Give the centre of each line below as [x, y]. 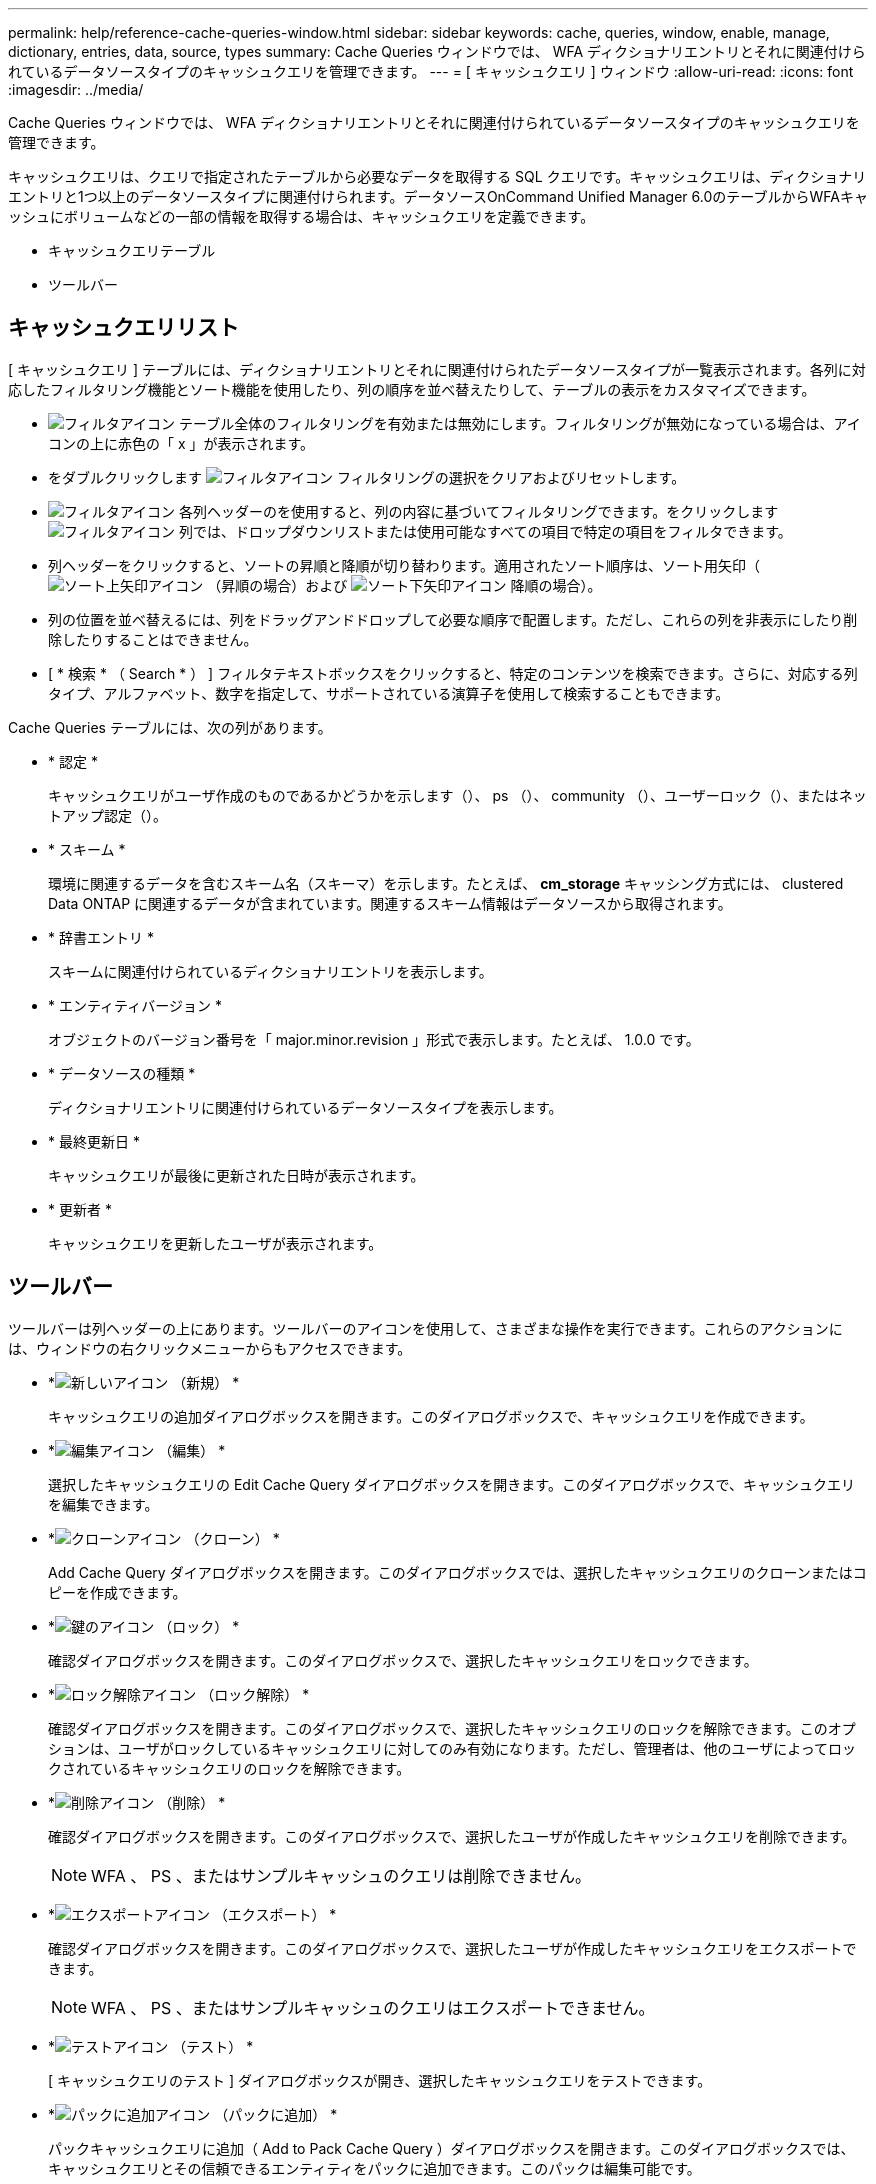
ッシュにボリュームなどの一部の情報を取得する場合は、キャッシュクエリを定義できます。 [301, 216]
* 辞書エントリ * [101, 937]
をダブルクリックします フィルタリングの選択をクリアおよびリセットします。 [367, 477]
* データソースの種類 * [122, 1073]
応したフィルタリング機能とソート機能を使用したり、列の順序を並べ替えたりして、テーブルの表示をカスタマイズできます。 [412, 389]
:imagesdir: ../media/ [76, 89]
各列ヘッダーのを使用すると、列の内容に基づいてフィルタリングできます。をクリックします [478, 511]
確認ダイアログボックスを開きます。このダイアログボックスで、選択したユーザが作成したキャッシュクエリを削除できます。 [452, 1836]
